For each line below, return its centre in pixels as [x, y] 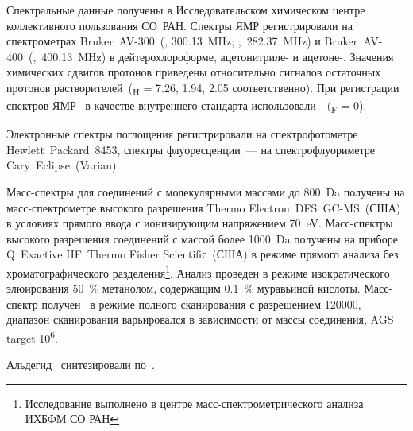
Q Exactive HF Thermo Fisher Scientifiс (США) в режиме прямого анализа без [203, 254]
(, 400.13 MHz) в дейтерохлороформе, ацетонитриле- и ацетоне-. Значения [211, 56]
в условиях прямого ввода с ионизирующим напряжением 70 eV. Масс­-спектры [200, 223]
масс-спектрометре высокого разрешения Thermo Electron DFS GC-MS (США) [204, 207]
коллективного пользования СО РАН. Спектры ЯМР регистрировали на [179, 25]
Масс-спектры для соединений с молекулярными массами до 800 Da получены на [206, 192]
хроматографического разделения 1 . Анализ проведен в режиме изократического [198, 271]
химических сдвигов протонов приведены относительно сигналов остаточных [194, 72]
